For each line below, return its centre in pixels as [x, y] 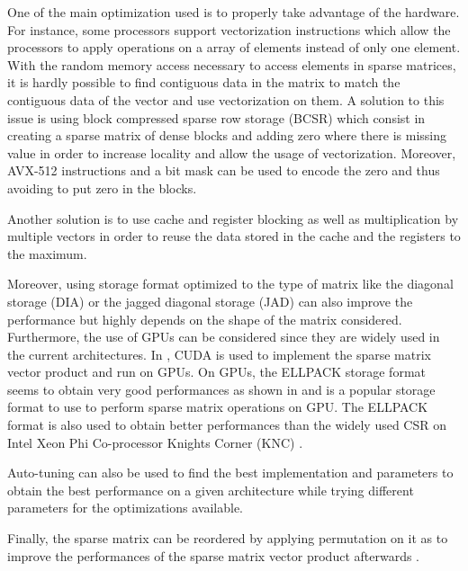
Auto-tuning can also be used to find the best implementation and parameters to [230, 473]
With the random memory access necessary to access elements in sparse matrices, [232, 64]
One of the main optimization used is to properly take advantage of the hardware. [234, 12]
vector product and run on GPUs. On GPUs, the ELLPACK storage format [216, 372]
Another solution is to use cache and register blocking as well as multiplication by [233, 218]
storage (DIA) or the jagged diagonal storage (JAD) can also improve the [210, 301]
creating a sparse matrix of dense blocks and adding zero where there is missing [227, 135]
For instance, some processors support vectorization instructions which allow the [229, 29]
